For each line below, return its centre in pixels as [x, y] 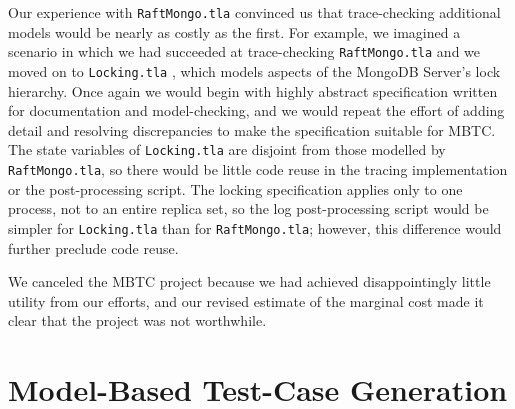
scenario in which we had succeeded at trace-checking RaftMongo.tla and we [244, 51]
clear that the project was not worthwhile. [137, 320]
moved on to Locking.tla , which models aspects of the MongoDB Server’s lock [254, 70]
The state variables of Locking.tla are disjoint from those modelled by [227, 149]
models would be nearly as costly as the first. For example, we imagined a [234, 31]
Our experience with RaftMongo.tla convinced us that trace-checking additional [254, 12]
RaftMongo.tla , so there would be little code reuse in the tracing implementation [258, 169]
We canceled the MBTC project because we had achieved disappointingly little [249, 281]
